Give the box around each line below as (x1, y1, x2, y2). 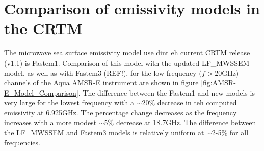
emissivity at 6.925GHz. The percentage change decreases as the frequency (4, 107, 237, 117)
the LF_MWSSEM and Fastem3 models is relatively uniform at (4, 127, 204, 138)
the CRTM (4, 18, 83, 39)
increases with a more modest (4, 117, 97, 128)
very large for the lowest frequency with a (4, 97, 134, 108)
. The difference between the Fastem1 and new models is (78, 87, 255, 98)
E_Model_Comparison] (4, 87, 78, 98)
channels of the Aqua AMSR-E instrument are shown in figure (4, 77, 199, 88)
